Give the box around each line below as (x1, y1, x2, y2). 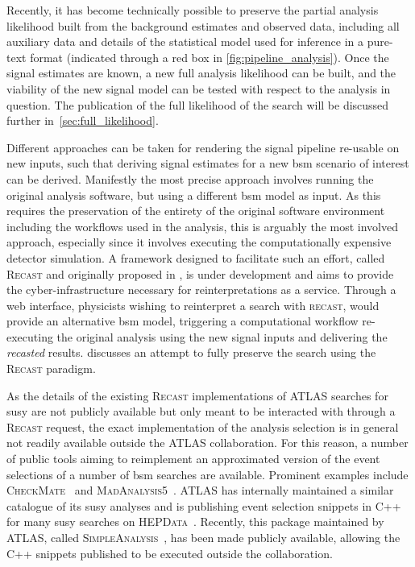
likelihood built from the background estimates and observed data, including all (6, 17, 400, 34)
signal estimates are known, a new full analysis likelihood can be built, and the (6, 64, 396, 81)
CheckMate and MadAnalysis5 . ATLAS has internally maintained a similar (6, 482, 394, 499)
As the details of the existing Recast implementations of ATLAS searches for (6, 387, 388, 404)
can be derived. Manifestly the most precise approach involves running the (6, 170, 374, 187)
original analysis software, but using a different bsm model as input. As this (6, 186, 381, 203)
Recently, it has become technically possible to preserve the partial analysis (6, 2, 379, 18)
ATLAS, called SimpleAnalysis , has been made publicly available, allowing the (6, 529, 400, 545)
